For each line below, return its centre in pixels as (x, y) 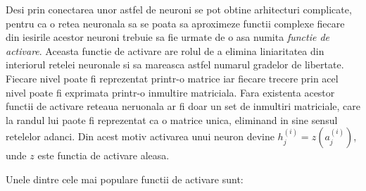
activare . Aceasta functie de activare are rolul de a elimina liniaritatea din (165, 50)
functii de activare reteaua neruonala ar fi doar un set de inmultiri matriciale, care (183, 106)
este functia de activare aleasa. (103, 155)
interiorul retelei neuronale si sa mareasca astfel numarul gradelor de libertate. (175, 64)
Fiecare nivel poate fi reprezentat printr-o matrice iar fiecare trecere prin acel (172, 78)
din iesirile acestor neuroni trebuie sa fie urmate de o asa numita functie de (168, 37)
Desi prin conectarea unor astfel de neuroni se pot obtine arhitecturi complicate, (179, 9)
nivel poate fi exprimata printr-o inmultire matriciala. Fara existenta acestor (170, 92)
